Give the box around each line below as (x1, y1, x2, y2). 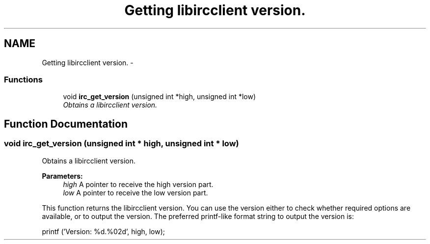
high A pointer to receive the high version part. (63, 180, 214, 189)
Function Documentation (4, 117, 128, 130)
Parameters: (42, 171, 83, 180)
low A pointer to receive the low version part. (63, 188, 208, 197)
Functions (4, 74, 43, 84)
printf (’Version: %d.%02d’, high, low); (42, 227, 165, 236)
